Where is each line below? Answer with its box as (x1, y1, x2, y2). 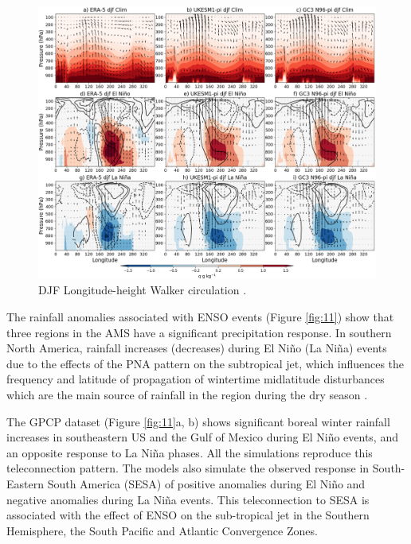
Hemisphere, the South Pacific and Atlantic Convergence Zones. (6, 522, 318, 538)
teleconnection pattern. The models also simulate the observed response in (6, 460, 370, 476)
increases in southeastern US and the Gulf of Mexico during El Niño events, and (6, 429, 398, 445)
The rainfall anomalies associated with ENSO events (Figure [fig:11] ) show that (6, 309, 394, 325)
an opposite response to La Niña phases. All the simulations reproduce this (6, 444, 373, 460)
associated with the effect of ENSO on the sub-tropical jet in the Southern (6, 507, 370, 523)
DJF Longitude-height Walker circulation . (38, 282, 247, 298)
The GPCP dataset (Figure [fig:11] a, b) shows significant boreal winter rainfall (6, 413, 390, 429)
